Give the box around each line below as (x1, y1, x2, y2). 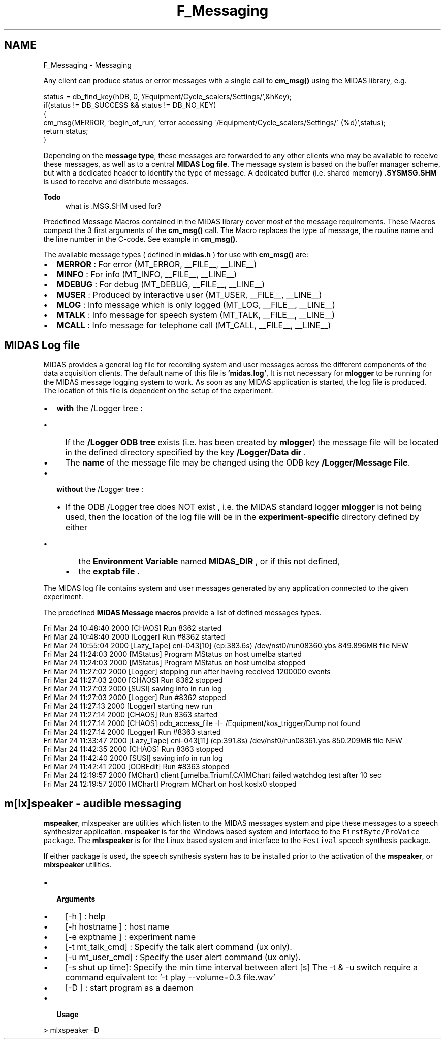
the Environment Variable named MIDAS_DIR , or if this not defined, (78, 556, 340, 567)
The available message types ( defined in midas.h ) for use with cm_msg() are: (43, 250, 309, 259)
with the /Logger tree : (56, 403, 143, 414)
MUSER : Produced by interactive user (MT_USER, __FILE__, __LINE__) (56, 289, 322, 300)
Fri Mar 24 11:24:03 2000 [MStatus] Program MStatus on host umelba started (43, 650, 302, 659)
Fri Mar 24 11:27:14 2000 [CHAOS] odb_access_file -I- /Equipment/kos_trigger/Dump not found (43, 719, 360, 728)
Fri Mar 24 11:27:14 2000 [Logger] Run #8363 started (43, 728, 221, 737)
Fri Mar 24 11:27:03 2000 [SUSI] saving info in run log (43, 684, 222, 693)
